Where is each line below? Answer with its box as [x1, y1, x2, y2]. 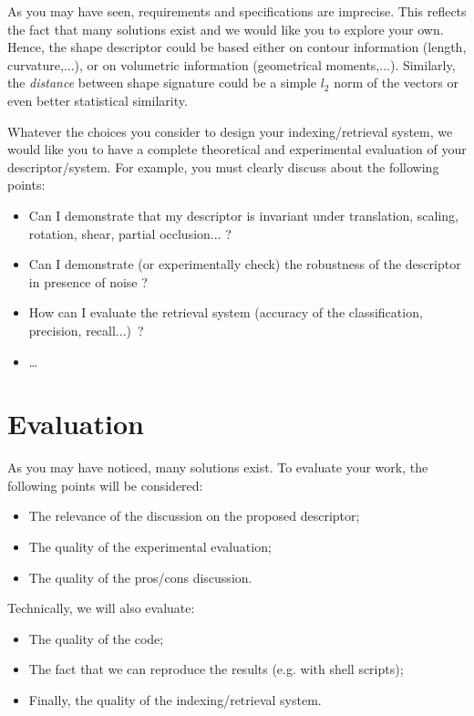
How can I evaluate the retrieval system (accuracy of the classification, [28, 303, 423, 322]
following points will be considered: [7, 475, 203, 494]
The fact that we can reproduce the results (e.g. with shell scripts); [28, 659, 404, 679]
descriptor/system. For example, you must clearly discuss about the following [7, 157, 439, 176]
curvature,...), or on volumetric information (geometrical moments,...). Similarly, [7, 55, 456, 74]
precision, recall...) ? [28, 320, 144, 339]
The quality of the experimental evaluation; [28, 537, 272, 555]
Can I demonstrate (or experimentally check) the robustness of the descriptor [28, 254, 461, 274]
